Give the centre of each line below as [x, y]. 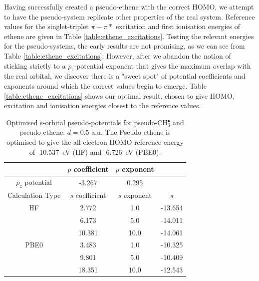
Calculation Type [34, 195]
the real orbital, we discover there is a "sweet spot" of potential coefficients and [125, 76]
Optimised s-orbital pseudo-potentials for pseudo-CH [87, 122]
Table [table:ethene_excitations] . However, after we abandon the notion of [118, 55]
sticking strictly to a [35, 65]
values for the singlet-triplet [46, 26]
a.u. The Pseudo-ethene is [131, 132]
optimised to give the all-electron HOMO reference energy [95, 142]
